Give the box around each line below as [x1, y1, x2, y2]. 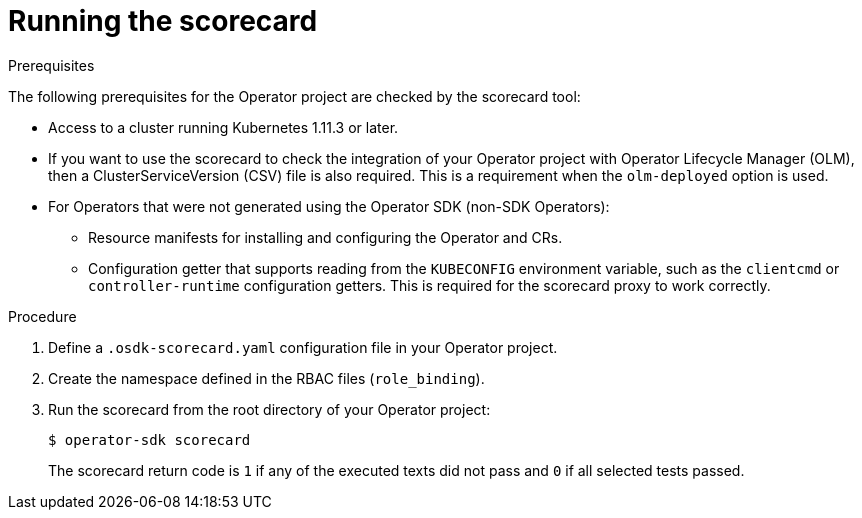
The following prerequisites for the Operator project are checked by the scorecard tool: [8, 87, 581, 105]
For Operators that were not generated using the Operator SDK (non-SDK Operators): [48, 197, 610, 215]
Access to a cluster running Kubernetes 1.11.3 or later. [48, 118, 399, 136]
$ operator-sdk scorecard [48, 431, 251, 448]
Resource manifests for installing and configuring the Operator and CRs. [88, 228, 563, 246]
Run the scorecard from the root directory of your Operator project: [48, 400, 491, 418]
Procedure [8, 307, 77, 325]
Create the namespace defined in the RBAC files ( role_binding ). [48, 369, 485, 387]
